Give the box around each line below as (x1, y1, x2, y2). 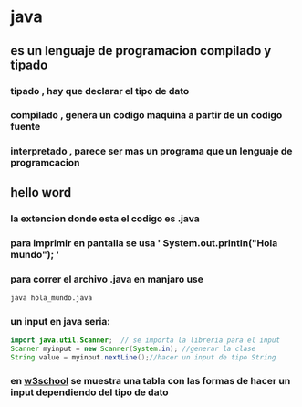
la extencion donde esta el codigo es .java (10, 212, 200, 225)
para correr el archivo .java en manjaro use (10, 273, 203, 285)
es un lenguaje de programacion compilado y (10, 43, 272, 59)
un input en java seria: (10, 315, 110, 327)
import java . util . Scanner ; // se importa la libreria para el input (10, 336, 281, 345)
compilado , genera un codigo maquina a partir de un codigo (10, 109, 283, 122)
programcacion (10, 156, 80, 169)
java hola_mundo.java (10, 293, 93, 303)
